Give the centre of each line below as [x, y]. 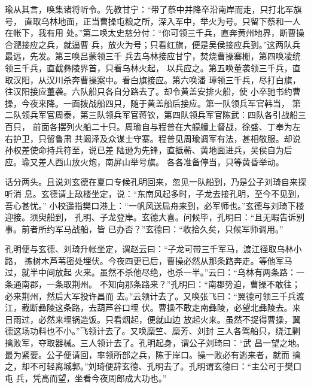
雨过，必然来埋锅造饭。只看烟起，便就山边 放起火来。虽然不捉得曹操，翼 [157, 319]
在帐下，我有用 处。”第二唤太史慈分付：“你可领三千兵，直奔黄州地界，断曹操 [155, 33]
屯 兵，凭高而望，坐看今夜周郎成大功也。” [86, 378]
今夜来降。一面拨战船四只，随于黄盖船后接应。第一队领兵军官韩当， [155, 103]
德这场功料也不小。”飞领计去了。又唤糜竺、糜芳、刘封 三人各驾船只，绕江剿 [153, 331]
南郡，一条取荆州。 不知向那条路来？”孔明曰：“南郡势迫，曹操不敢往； [161, 284]
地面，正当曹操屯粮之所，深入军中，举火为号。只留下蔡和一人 [179, 21]
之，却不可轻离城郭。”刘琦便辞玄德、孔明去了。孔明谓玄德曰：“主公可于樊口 [153, 366]
